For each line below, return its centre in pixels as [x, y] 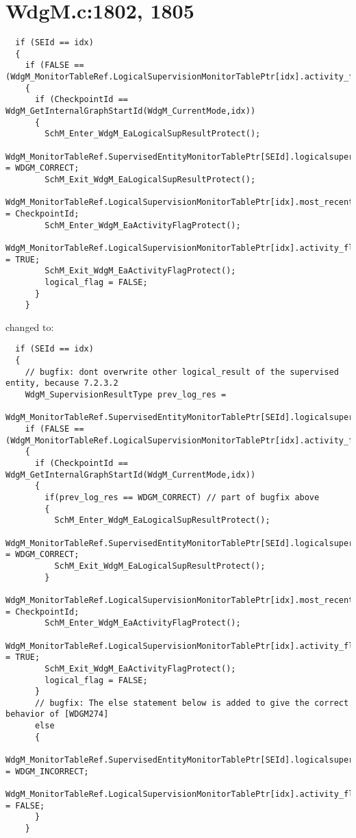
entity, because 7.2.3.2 [62, 383]
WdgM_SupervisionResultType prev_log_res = [126, 395]
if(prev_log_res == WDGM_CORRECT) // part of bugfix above [182, 497]
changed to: [30, 326]
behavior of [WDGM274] [57, 714]
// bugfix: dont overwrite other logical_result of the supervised [182, 372]
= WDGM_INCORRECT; [47, 771]
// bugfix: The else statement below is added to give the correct [192, 703]
